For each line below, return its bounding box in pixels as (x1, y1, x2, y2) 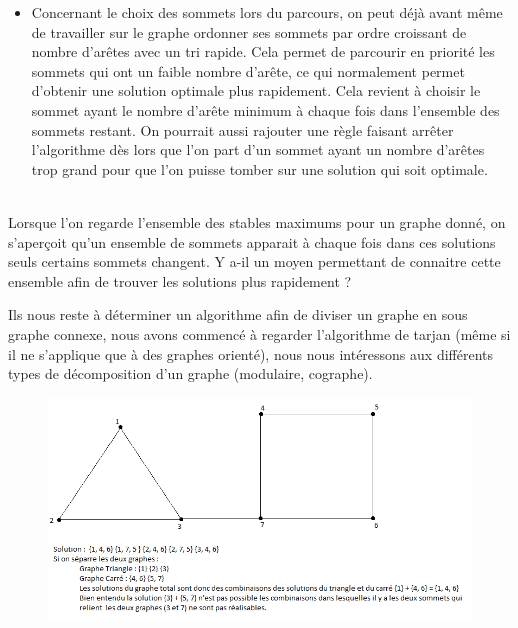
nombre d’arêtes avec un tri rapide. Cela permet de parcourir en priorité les (31, 41, 495, 62)
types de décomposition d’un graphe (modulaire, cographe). (8, 363, 373, 384)
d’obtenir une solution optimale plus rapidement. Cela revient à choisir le (31, 80, 481, 101)
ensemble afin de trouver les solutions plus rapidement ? (8, 270, 352, 291)
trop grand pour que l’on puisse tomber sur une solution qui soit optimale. (31, 158, 488, 179)
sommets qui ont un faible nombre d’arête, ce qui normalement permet (31, 60, 465, 81)
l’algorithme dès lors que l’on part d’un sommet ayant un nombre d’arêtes (31, 139, 485, 160)
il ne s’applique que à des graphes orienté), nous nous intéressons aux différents (8, 343, 493, 364)
